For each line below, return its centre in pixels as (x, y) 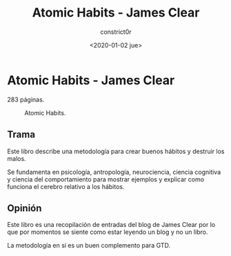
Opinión (24, 208)
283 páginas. (26, 99)
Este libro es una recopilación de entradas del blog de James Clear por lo (111, 225)
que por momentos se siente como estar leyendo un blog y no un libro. (108, 232)
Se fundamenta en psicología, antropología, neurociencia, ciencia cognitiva (114, 172)
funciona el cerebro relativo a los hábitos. (66, 186)
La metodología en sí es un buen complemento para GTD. (89, 246)
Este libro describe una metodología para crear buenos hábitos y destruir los (116, 151)
